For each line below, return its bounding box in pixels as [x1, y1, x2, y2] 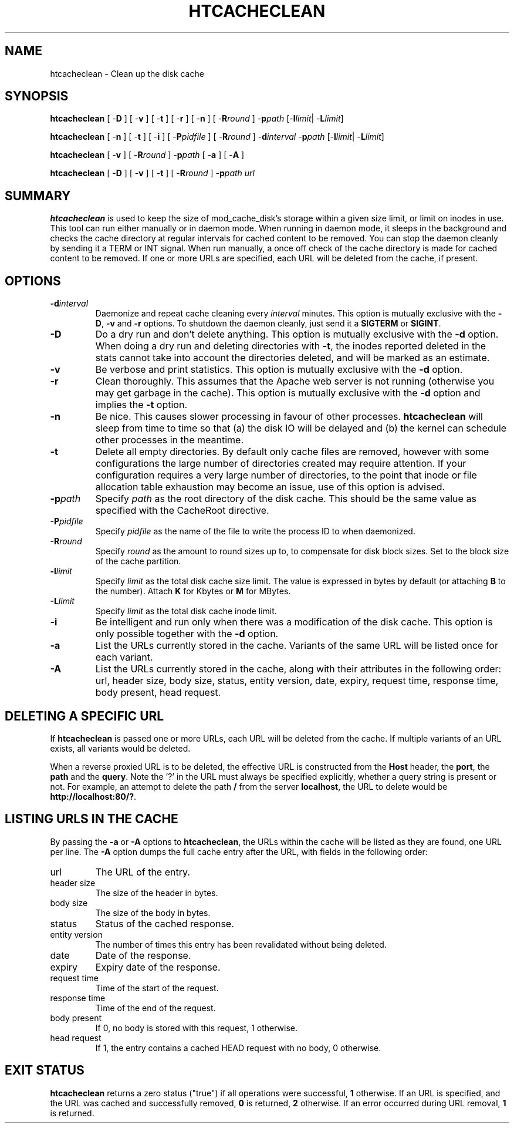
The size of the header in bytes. [95, 887, 218, 898]
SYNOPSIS [5, 89, 69, 104]
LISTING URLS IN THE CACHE [5, 812, 178, 827]
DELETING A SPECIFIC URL [5, 708, 164, 723]
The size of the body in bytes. [95, 907, 211, 918]
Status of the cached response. [95, 917, 234, 930]
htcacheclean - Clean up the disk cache [50, 68, 204, 79]
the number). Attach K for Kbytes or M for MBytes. [95, 586, 291, 597]
